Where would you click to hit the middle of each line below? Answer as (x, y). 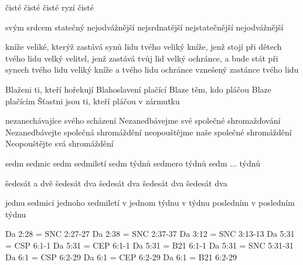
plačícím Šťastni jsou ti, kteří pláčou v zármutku (93, 101)
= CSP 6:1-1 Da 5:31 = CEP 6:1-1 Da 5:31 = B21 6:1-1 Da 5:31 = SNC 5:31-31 (149, 245)
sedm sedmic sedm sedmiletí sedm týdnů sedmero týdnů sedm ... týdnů (133, 163)
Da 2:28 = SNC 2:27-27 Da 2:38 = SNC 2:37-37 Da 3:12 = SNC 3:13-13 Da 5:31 (150, 234)
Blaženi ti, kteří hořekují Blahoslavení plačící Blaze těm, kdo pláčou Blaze (139, 89)
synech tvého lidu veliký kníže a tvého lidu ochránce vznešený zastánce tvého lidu (152, 69)
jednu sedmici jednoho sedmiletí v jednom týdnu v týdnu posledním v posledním (150, 203)
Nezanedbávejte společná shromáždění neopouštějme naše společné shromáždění (149, 132)
